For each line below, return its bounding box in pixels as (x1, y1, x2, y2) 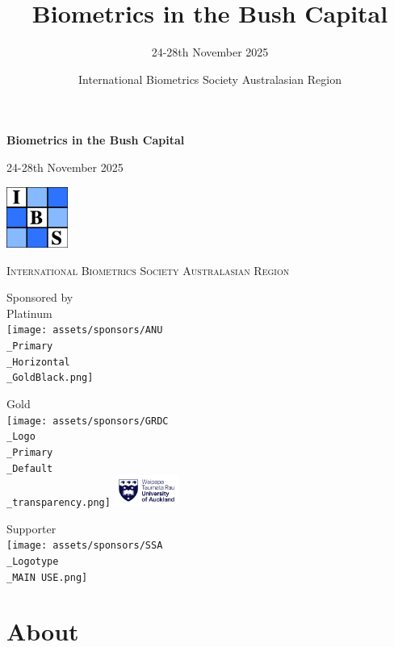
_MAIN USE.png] (6, 571, 88, 583)
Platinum (6, 304, 52, 321)
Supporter (6, 520, 57, 536)
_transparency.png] (6, 497, 111, 509)
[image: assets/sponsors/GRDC (6, 415, 169, 427)
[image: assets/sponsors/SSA (6, 540, 163, 552)
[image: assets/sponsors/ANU (6, 324, 163, 336)
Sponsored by (6, 289, 73, 306)
